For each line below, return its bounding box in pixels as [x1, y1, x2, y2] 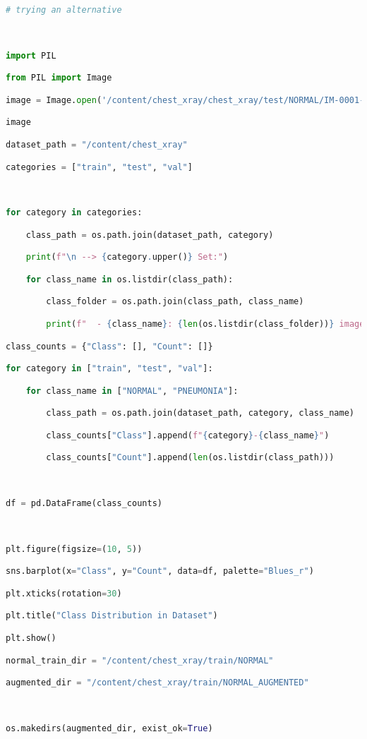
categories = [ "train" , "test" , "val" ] [6, 162, 193, 172]
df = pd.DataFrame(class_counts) [6, 498, 162, 509]
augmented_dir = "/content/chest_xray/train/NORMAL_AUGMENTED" [6, 678, 309, 688]
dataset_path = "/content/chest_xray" [6, 139, 188, 150]
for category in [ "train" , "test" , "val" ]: [6, 364, 213, 374]
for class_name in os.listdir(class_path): [25, 274, 234, 284]
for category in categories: [6, 208, 143, 218]
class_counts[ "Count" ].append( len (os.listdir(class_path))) [46, 452, 335, 463]
